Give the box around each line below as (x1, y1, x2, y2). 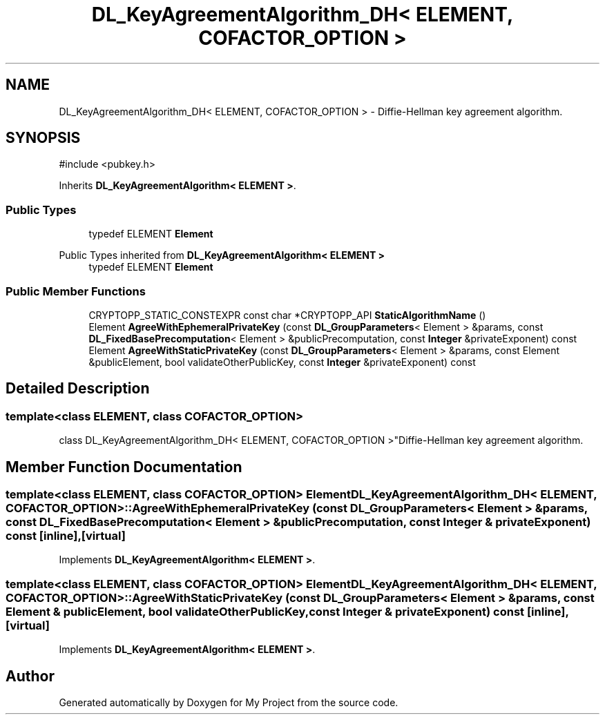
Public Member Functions (6, 284, 146, 298)
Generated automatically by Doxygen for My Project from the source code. (59, 696, 398, 708)
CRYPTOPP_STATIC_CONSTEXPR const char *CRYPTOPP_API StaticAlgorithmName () (88, 309, 486, 321)
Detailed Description (6, 380, 150, 398)
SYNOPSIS (6, 129, 81, 147)
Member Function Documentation (6, 458, 242, 476)
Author (6, 667, 55, 685)
